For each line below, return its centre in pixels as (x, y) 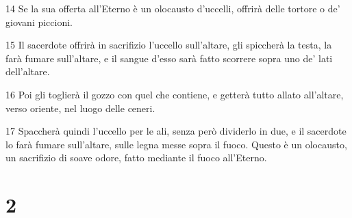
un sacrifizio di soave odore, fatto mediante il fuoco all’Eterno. (136, 158)
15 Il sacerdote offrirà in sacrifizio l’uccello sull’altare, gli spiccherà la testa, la (169, 45)
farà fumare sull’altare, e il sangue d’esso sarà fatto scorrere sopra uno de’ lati (169, 58)
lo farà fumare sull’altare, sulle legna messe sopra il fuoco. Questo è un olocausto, (176, 144)
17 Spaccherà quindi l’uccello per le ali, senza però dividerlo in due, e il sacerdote (176, 131)
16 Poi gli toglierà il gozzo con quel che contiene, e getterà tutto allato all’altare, (175, 94)
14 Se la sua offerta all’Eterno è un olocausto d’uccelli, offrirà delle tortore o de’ (173, 8)
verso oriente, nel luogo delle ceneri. (80, 108)
